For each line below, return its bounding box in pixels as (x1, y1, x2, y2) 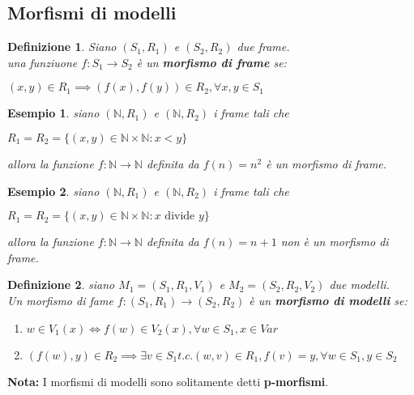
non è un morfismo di (280, 233, 389, 250)
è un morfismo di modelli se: (249, 291, 408, 308)
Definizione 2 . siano (7, 276, 115, 293)
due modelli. (329, 276, 390, 293)
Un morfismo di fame (7, 291, 113, 308)
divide (164, 210, 195, 223)
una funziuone (7, 53, 78, 70)
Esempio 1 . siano (7, 104, 100, 121)
